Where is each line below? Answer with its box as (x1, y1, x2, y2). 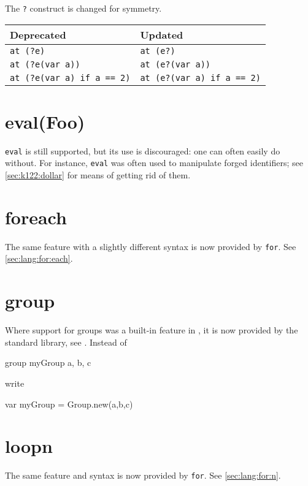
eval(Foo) (5, 108, 85, 134)
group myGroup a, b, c (5, 356, 91, 369)
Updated (140, 27, 183, 42)
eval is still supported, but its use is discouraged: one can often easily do (5, 144, 280, 157)
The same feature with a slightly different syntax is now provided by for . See (5, 240, 296, 252)
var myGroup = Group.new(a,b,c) (5, 397, 133, 410)
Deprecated (10, 27, 66, 42)
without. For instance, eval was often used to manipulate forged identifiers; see (5, 156, 303, 169)
